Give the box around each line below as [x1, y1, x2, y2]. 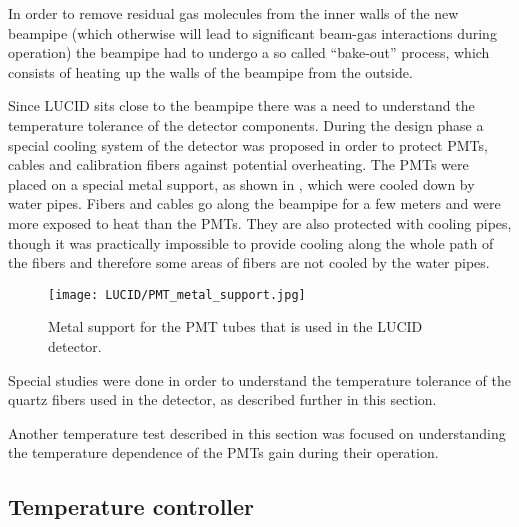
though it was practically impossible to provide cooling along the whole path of [8, 232, 494, 253]
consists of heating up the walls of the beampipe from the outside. [8, 61, 413, 82]
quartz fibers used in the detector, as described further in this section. [8, 389, 437, 410]
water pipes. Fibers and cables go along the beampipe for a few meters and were [8, 193, 501, 214]
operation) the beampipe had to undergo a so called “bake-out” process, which [8, 42, 490, 63]
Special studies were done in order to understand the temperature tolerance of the [8, 369, 511, 390]
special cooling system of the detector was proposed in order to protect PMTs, [8, 134, 488, 155]
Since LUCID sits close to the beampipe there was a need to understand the [8, 95, 475, 116]
